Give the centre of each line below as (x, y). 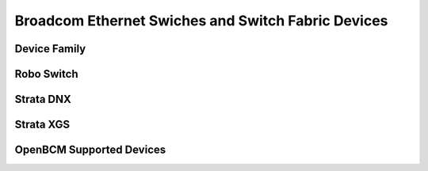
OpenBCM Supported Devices (90, 150)
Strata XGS (42, 125)
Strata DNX (43, 99)
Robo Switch (46, 74)
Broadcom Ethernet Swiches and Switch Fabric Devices (201, 21)
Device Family (50, 49)
